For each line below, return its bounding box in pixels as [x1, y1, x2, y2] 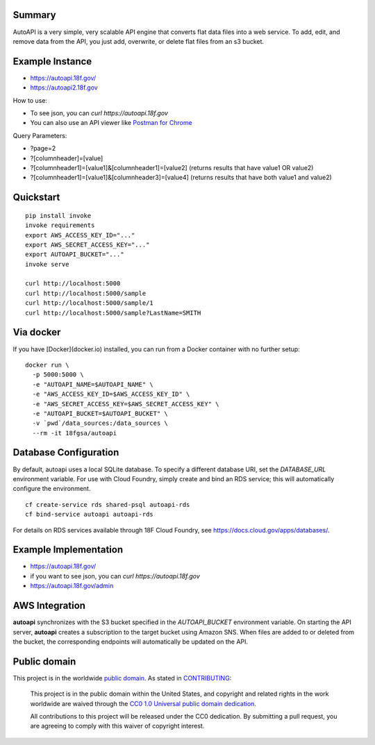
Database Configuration [12, 446, 119, 458]
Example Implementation [12, 544, 124, 555]
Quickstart [12, 192, 60, 203]
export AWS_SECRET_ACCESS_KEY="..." [25, 240, 150, 249]
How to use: [12, 96, 48, 104]
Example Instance [12, 56, 92, 67]
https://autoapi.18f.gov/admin [30, 582, 114, 590]
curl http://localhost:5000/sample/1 [25, 299, 154, 307]
